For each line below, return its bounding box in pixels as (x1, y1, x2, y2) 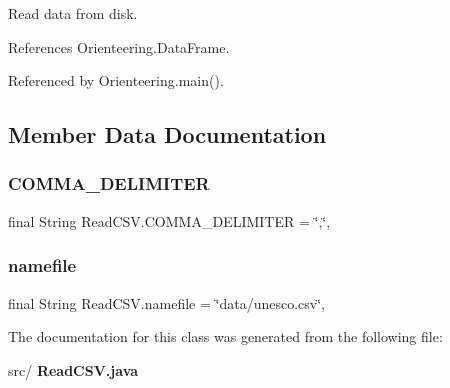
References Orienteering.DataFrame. (8, 36, 230, 57)
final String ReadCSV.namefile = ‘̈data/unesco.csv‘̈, (8, 292, 325, 313)
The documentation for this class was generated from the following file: (8, 326, 443, 347)
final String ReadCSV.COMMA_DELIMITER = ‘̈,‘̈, (8, 210, 331, 231)
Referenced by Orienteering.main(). (8, 70, 224, 91)
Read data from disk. (8, 3, 138, 23)
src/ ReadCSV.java (8, 359, 139, 380)
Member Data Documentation (8, 119, 327, 150)
